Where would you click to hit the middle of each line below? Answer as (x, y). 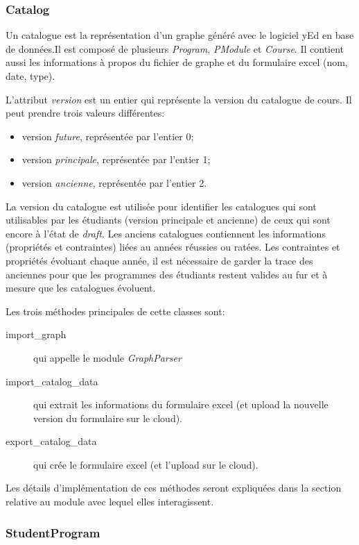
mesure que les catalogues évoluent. (81, 288)
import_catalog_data (52, 381)
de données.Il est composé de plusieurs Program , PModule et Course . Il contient (175, 48)
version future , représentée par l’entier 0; (108, 136)
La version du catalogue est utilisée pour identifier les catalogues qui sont (161, 206)
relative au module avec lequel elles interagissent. (110, 502)
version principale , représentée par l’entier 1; (116, 159)
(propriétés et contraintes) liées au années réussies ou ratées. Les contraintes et (173, 247)
